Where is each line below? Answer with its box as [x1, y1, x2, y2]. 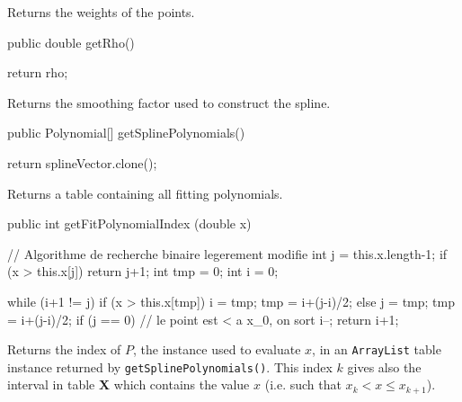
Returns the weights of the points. [7, 3, 195, 21]
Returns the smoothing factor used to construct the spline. [7, 93, 331, 112]
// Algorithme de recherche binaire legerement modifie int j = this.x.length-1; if [7, 244, 448, 263]
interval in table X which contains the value [7, 375, 250, 394]
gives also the [347, 357, 422, 376]
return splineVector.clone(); [7, 153, 157, 172]
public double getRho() [7, 32, 135, 51]
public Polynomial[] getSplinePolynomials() [7, 123, 245, 142]
